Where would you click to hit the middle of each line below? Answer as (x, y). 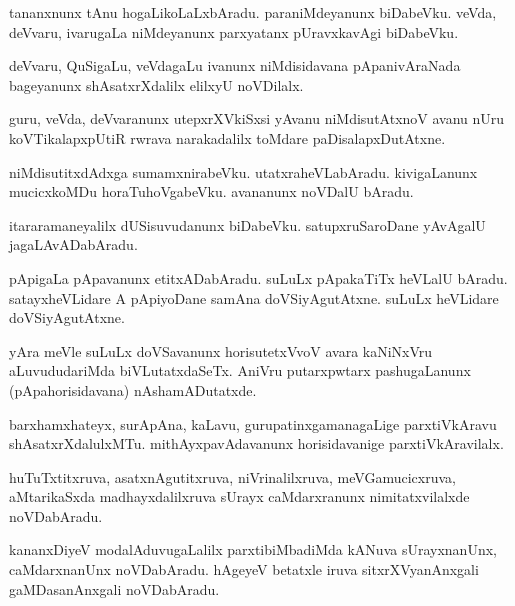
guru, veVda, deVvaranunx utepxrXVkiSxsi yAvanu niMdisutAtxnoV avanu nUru (257, 118)
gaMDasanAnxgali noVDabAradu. (114, 588)
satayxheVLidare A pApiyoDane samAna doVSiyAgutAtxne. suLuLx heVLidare (254, 297)
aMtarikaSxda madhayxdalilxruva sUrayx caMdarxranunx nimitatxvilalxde (239, 496)
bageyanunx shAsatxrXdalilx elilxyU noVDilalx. (156, 84)
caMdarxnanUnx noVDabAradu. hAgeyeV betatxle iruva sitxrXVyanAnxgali (244, 569)
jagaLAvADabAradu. (73, 244)
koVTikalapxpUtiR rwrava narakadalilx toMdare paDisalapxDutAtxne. (227, 137)
